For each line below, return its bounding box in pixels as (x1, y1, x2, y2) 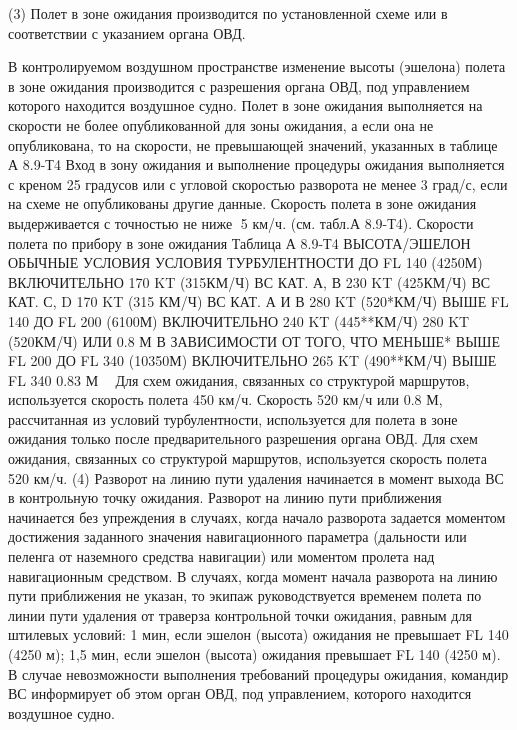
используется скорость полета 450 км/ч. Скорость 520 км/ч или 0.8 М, (8, 389, 443, 410)
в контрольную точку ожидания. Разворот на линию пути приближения (8, 487, 442, 508)
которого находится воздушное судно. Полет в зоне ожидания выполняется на (8, 95, 483, 116)
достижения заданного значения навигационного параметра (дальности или (8, 526, 467, 547)
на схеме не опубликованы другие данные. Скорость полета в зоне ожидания (8, 193, 477, 214)
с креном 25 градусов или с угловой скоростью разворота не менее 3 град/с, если (8, 173, 508, 194)
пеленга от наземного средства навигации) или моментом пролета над (8, 546, 435, 567)
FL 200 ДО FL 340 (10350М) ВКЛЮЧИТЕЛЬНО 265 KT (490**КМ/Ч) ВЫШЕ (8, 350, 497, 371)
